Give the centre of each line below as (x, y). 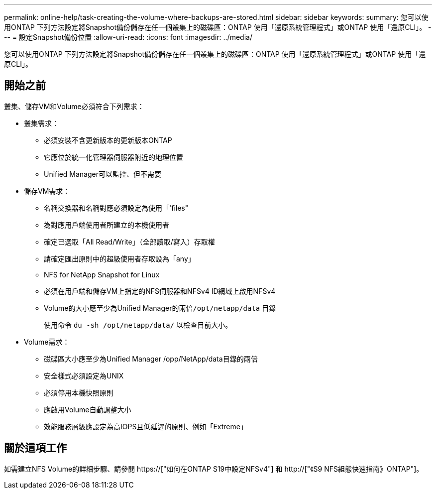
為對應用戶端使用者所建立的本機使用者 (107, 225)
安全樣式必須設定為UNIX (84, 375)
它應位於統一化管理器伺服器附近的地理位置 (113, 157)
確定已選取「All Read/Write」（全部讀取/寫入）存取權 (129, 242)
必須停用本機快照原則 (79, 392)
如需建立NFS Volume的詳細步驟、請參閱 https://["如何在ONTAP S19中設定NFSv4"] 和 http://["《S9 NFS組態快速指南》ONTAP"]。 (214, 469)
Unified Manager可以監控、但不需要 (103, 174)
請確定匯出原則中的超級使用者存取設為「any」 (119, 258)
